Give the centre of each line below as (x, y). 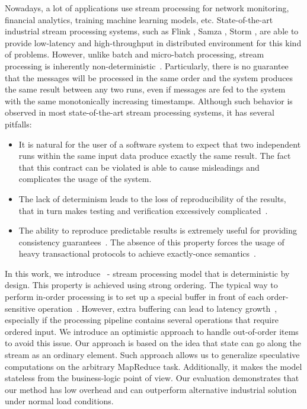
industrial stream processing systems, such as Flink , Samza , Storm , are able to (152, 31)
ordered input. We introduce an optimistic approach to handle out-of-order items (152, 331)
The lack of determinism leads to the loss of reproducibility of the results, (152, 198)
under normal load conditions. (59, 401)
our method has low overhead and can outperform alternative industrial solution (151, 389)
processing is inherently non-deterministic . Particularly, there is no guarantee (147, 65)
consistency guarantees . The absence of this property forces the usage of (151, 242)
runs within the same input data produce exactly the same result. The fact (155, 156)
